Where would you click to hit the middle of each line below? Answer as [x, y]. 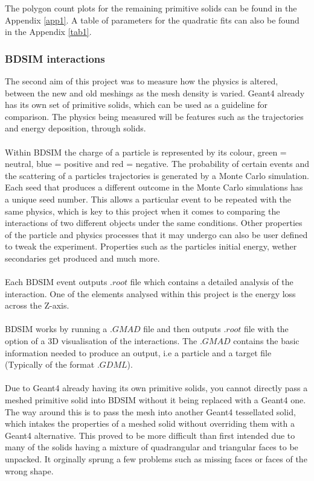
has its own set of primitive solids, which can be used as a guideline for [136, 105]
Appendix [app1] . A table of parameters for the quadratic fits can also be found [152, 20]
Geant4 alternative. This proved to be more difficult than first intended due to [150, 435]
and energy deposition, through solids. [75, 128]
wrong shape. [29, 470]
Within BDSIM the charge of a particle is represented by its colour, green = [146, 152]
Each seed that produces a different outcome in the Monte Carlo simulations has [154, 187]
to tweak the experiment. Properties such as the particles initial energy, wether [151, 246]
